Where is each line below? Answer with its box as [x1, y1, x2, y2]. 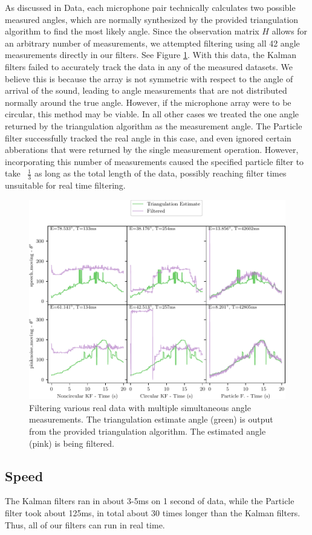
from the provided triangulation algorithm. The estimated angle [29, 424, 266, 437]
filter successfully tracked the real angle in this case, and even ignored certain [5, 131, 291, 144]
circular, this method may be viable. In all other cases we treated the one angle [5, 108, 299, 120]
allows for [271, 25, 308, 37]
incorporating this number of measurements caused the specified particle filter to [5, 155, 304, 167]
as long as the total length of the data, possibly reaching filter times [34, 167, 287, 180]
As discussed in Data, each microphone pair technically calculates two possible [5, 1, 296, 13]
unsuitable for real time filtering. [5, 179, 126, 192]
